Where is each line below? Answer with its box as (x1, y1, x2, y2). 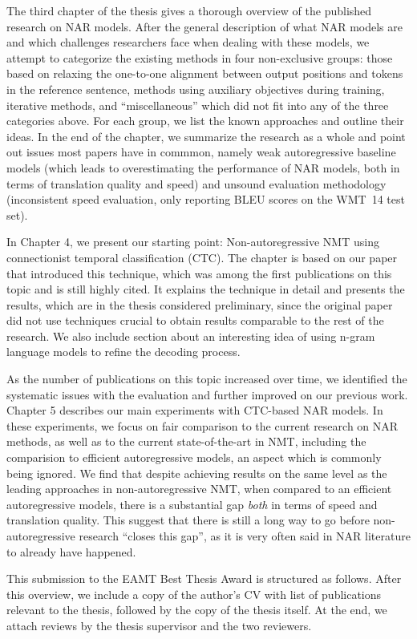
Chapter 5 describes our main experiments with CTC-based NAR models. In (6, 402, 383, 419)
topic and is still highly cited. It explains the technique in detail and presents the (6, 281, 405, 297)
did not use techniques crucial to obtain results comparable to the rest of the (6, 312, 384, 329)
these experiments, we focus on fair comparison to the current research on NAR (6, 417, 399, 434)
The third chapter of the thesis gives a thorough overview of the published (6, 2, 372, 18)
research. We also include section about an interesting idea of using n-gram (6, 327, 375, 344)
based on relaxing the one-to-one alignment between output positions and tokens (6, 65, 403, 82)
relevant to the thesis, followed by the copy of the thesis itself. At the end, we (6, 601, 387, 618)
